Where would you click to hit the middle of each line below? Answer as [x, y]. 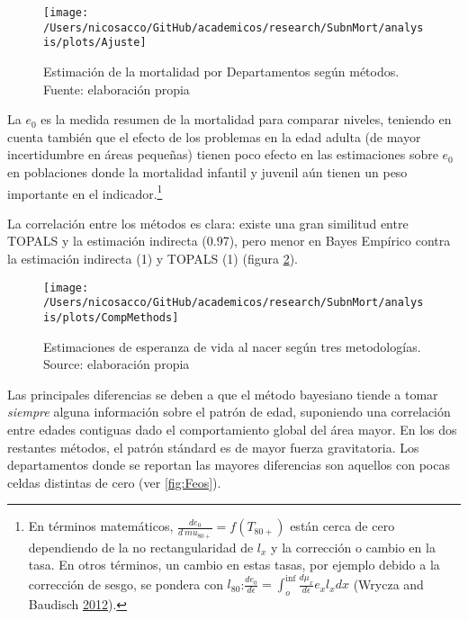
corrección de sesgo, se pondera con [126, 584]
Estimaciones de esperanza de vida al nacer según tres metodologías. [232, 346]
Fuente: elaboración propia [117, 89]
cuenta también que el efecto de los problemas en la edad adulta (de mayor [214, 136]
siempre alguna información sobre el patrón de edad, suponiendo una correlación [229, 412]
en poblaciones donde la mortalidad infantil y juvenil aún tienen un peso [207, 171]
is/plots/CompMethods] [111, 317]
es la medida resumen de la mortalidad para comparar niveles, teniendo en [246, 119]
